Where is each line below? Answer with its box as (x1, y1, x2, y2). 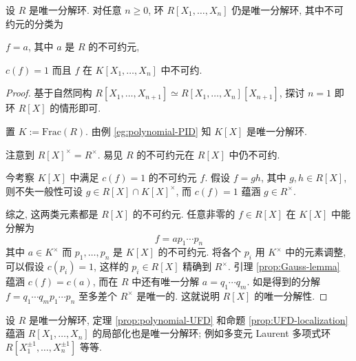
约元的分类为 (6, 16, 63, 30)
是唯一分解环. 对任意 (28, 3, 122, 17)
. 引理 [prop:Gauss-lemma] (227, 259, 340, 274)
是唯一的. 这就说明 (136, 288, 220, 302)
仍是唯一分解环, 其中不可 (231, 3, 344, 17)
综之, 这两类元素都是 (6, 207, 98, 221)
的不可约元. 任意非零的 (132, 207, 235, 221)
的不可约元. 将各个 (158, 245, 242, 259)
